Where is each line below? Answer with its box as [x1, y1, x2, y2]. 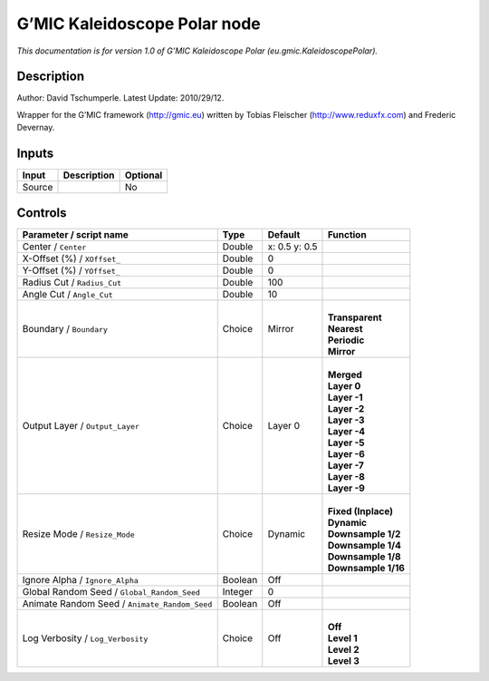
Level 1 [327, 631, 358, 644]
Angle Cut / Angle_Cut [22, 287, 113, 300]
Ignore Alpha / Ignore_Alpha [22, 573, 139, 586]
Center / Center [22, 240, 87, 253]
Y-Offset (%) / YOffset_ [22, 264, 121, 277]
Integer [222, 585, 254, 598]
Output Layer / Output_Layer [22, 419, 140, 432]
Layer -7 [327, 459, 364, 472]
